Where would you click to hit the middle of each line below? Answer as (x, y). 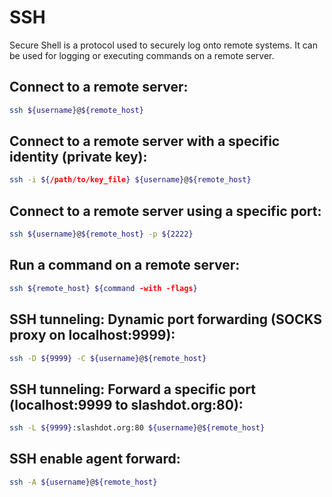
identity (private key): (78, 157)
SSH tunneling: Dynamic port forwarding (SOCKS (166, 319)
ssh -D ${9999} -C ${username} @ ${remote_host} (108, 358)
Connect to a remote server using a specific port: (165, 211)
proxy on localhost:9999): (92, 335)
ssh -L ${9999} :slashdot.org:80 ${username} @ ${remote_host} (137, 428)
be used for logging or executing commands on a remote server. (142, 55)
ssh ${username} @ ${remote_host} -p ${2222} (101, 234)
